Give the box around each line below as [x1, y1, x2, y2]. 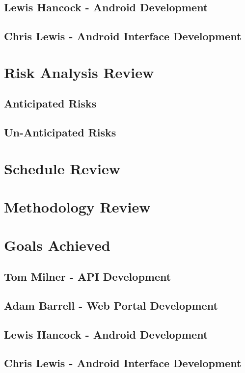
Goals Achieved [4, 235, 110, 255]
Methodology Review [4, 197, 151, 217]
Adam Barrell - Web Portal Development [4, 297, 218, 313]
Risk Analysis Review [4, 62, 154, 82]
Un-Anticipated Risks [4, 125, 116, 140]
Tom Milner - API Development [4, 269, 171, 284]
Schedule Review [4, 158, 121, 178]
